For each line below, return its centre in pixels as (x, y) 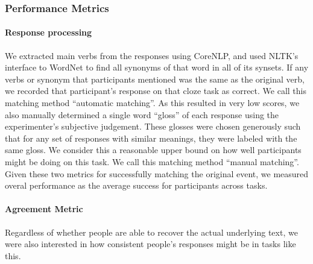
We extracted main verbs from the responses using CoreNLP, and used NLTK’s (152, 55)
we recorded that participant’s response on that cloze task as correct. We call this (156, 91)
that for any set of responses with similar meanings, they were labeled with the (151, 138)
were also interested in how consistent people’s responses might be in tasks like (150, 244)
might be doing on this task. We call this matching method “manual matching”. (152, 161)
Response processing (49, 32)
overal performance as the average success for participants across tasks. (136, 185)
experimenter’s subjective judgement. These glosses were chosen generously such (153, 126)
